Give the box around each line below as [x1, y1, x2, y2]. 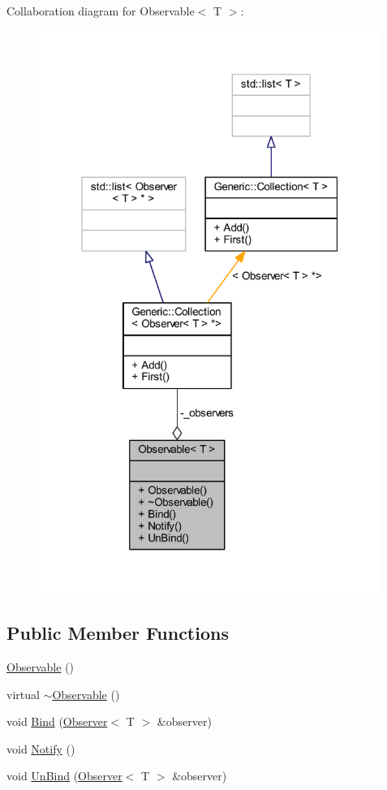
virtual [6, 685, 40, 702]
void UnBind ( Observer [6, 767, 123, 784]
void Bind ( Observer [6, 713, 108, 730]
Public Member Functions [6, 620, 229, 645]
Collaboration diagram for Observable [6, 2, 195, 19]
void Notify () [6, 740, 75, 757]
